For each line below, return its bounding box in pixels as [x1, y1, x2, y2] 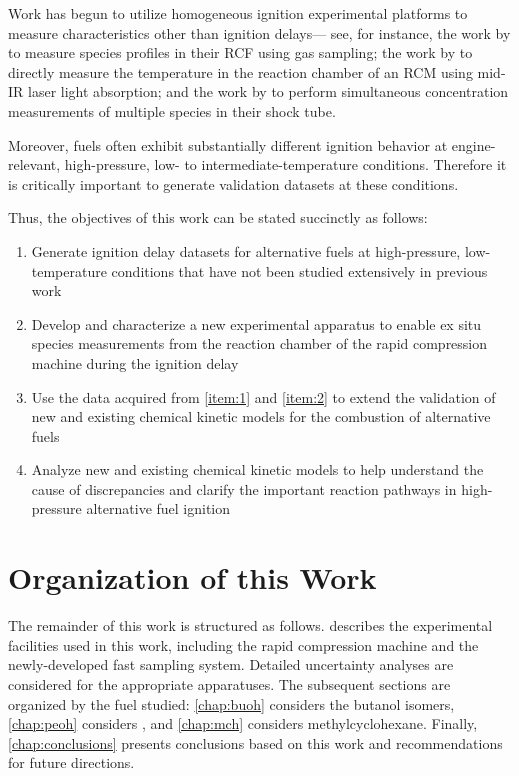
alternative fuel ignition [86, 498, 231, 519]
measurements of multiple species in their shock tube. [8, 100, 336, 121]
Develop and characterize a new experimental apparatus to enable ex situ [31, 313, 482, 334]
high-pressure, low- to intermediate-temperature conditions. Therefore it [64, 154, 507, 175]
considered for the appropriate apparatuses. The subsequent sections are [8, 673, 451, 694]
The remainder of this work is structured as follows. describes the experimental [8, 615, 493, 636]
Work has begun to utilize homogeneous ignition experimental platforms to [8, 3, 468, 23]
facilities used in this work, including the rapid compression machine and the [8, 634, 479, 655]
